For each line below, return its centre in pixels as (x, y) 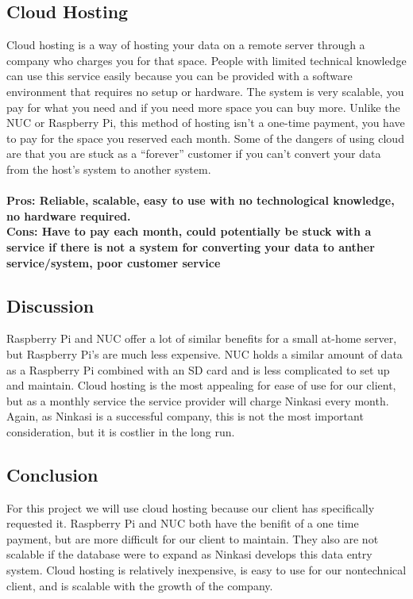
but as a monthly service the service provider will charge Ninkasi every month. (198, 400)
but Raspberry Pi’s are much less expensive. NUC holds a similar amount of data (205, 353)
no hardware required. (69, 215)
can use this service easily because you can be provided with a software (179, 76)
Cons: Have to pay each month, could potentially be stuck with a (189, 231)
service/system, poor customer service (114, 262)
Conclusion (52, 474)
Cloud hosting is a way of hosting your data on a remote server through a (186, 45)
